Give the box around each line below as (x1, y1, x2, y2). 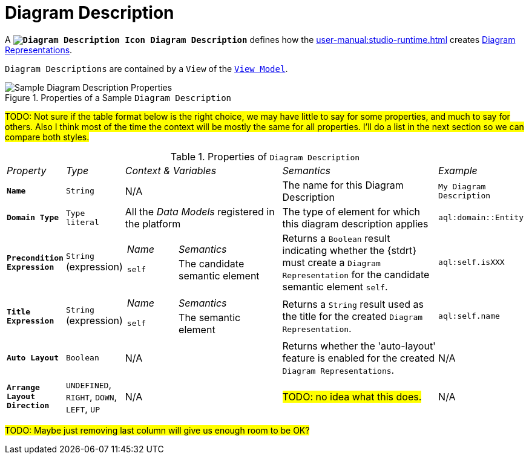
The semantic (179, 311, 241, 324)
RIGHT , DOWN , (65, 390, 117, 403)
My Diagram (438, 181, 486, 191)
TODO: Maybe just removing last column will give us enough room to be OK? (5, 425, 310, 435)
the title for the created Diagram (282, 310, 423, 322)
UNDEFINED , (65, 378, 111, 391)
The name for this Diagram (282, 178, 404, 191)
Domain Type (7, 213, 59, 223)
